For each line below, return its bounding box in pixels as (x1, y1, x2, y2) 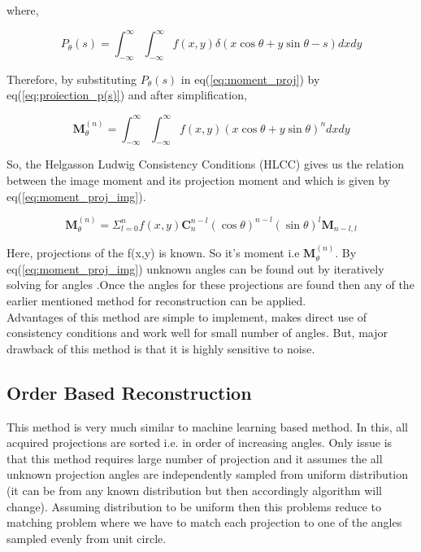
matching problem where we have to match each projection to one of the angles (7, 514, 402, 531)
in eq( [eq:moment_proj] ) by (180, 70, 320, 87)
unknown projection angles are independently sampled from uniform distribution (7, 466, 409, 483)
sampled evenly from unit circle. (7, 529, 167, 546)
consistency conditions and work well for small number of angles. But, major (7, 324, 388, 341)
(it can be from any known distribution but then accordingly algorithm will (7, 481, 382, 498)
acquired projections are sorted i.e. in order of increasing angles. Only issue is (7, 434, 393, 451)
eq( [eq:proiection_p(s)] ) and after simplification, (7, 86, 247, 103)
